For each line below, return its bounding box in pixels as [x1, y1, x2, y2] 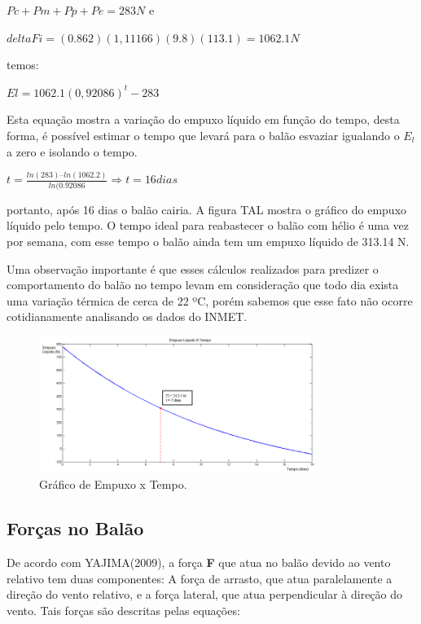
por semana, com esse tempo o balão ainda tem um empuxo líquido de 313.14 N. [7, 232, 410, 249]
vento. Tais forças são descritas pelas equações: [7, 601, 240, 618]
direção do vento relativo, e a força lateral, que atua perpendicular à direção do [7, 586, 403, 603]
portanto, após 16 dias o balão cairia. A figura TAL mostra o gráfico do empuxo [7, 200, 407, 218]
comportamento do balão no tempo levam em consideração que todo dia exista [7, 276, 399, 293]
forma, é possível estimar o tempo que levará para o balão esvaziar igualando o [7, 126, 400, 143]
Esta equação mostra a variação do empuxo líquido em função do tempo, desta [7, 111, 400, 128]
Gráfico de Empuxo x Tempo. [39, 476, 187, 493]
